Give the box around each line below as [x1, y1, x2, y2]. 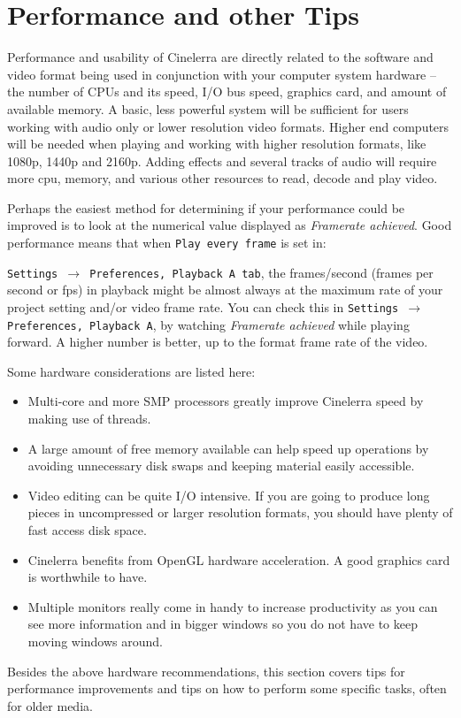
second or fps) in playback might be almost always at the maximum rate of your [7, 280, 443, 299]
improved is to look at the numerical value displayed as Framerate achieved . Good [7, 216, 452, 234]
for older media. [7, 696, 93, 714]
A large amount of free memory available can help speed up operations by [27, 439, 429, 457]
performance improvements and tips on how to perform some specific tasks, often [7, 679, 447, 698]
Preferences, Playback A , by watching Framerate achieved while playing [7, 315, 410, 333]
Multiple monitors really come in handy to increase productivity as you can [27, 597, 438, 615]
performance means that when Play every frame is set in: [7, 233, 327, 252]
